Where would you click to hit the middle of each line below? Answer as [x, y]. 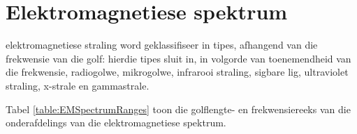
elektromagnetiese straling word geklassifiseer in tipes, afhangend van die [162, 45]
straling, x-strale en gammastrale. [78, 85]
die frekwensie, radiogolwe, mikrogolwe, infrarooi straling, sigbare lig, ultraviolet [177, 72]
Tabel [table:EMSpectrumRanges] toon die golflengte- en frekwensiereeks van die [178, 109]
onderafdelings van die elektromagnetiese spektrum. [116, 123]
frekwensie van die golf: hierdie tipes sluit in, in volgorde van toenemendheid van [178, 58]
